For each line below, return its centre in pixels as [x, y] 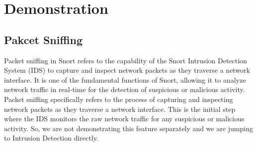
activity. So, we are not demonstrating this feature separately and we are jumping [128, 128]
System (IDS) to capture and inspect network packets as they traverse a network [127, 70]
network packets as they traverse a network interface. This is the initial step [120, 109]
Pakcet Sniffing [43, 39]
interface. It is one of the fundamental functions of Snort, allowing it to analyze [125, 79]
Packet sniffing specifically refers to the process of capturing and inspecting [119, 99]
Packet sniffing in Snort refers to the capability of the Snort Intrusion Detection [126, 60]
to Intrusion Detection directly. [51, 138]
